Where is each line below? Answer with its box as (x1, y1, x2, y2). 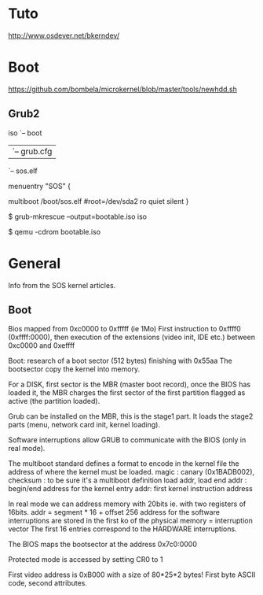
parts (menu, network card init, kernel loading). (8, 420, 161, 430)
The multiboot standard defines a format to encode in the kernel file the (8, 459, 239, 468)
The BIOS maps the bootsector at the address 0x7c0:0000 (8, 540, 198, 549)
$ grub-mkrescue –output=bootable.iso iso (8, 212, 148, 221)
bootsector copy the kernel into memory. (8, 364, 140, 374)
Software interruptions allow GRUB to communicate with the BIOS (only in (8, 435, 247, 445)
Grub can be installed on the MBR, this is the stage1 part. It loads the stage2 (8, 412, 254, 421)
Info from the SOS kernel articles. (8, 280, 116, 290)
